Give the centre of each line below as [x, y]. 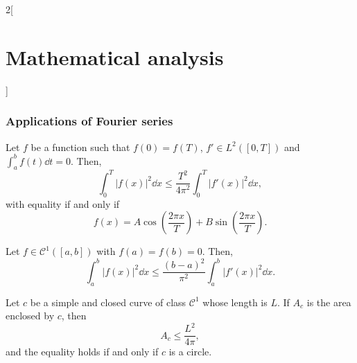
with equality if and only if [63, 203]
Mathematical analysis [115, 56]
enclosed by [30, 316]
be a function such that [80, 147]
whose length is [235, 302]
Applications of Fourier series [89, 121]
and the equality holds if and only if [82, 352]
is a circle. [190, 352]
